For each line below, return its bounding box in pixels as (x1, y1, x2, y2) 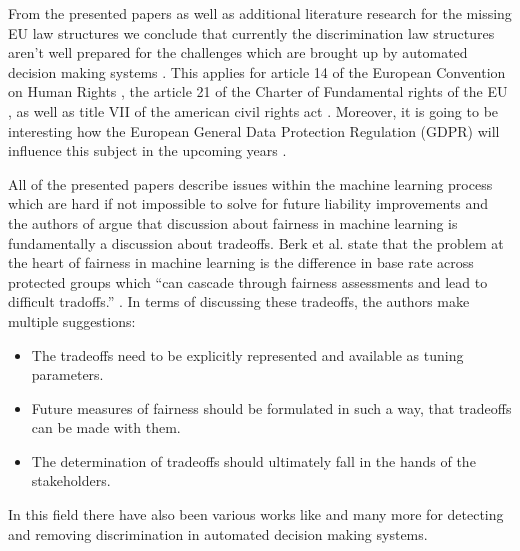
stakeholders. (31, 470, 111, 491)
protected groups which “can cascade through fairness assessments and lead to (8, 271, 488, 292)
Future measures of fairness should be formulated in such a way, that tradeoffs (31, 397, 512, 418)
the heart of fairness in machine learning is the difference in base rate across (8, 252, 474, 273)
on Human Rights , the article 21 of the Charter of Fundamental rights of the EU (8, 81, 508, 102)
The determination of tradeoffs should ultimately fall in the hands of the (31, 450, 476, 471)
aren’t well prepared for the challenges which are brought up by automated (8, 42, 468, 63)
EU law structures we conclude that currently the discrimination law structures (8, 22, 495, 43)
